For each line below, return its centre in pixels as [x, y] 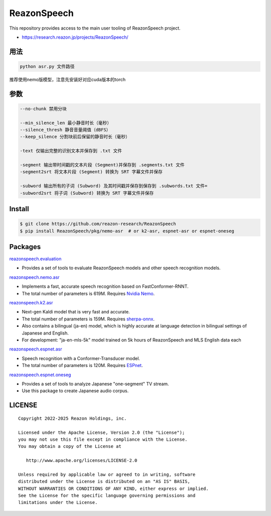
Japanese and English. [45, 333]
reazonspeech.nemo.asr [34, 277]
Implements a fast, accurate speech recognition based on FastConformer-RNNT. [105, 286]
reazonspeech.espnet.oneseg [40, 375]
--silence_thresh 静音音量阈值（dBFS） [65, 130]
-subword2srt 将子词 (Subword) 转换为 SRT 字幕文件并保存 [87, 193]
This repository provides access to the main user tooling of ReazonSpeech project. [95, 28]
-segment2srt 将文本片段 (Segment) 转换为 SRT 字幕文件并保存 [91, 172]
